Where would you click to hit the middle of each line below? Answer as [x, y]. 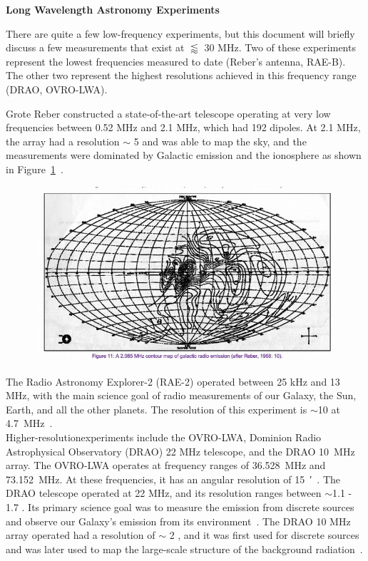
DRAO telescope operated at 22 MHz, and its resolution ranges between [164, 493]
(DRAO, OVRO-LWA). [57, 89]
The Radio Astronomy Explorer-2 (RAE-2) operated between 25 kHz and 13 [173, 381]
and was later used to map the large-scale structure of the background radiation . [184, 549]
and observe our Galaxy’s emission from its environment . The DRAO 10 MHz [178, 521]
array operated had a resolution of [81, 535]
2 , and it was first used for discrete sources [264, 535]
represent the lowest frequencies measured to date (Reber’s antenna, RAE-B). [176, 61]
